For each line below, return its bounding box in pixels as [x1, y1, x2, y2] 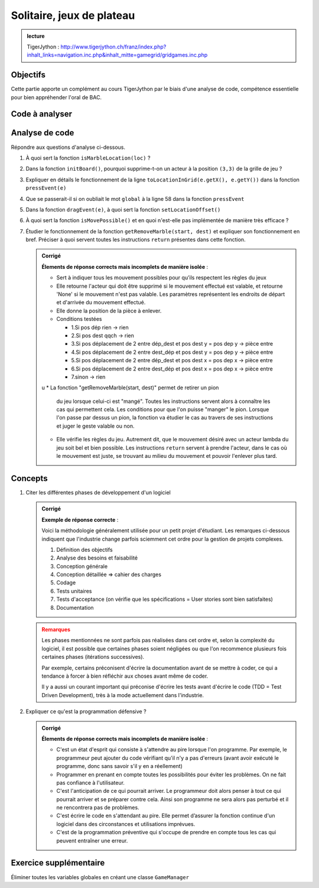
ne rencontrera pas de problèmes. [56, 804, 139, 811]
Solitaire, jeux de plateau [11, 9, 135, 22]
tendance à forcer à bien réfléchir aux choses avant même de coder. [41, 672, 209, 679]
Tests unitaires [56, 587, 92, 594]
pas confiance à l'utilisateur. [56, 779, 125, 786]
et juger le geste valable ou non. [56, 422, 135, 430]
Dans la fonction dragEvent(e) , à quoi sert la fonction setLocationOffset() [25, 206, 221, 213]
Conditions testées [56, 315, 102, 323]
